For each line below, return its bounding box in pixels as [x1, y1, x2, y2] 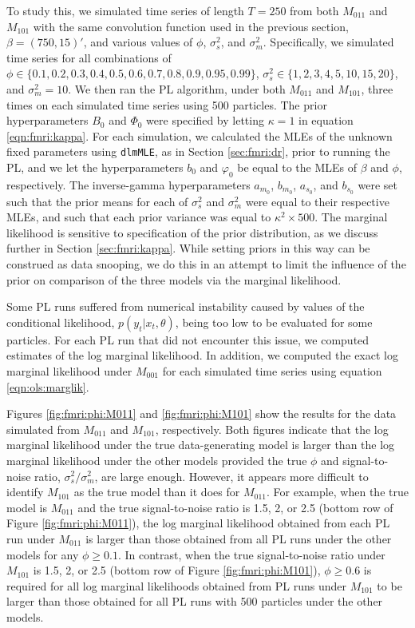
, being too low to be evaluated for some [175, 313, 373, 330]
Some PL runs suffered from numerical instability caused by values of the [6, 298, 365, 315]
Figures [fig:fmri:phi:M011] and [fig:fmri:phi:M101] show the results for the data [6, 405, 397, 422]
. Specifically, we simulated [263, 34, 394, 50]
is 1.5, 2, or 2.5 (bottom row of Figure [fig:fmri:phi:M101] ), [33, 562, 321, 578]
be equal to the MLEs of [237, 159, 358, 175]
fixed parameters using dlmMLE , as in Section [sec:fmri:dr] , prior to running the [6, 143, 390, 160]
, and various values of [83, 34, 193, 50]
